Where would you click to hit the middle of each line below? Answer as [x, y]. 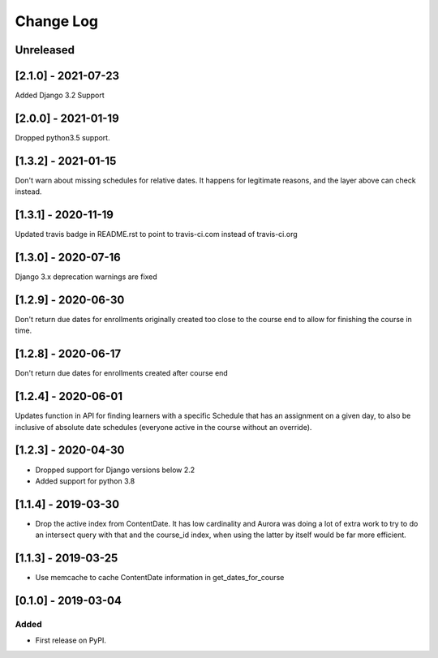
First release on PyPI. [71, 640]
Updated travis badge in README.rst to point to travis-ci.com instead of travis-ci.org [156, 234]
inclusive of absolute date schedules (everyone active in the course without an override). [163, 427]
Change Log [57, 21]
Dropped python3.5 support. [62, 137]
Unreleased [45, 50]
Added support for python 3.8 [85, 481]
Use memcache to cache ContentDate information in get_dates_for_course [160, 578]
